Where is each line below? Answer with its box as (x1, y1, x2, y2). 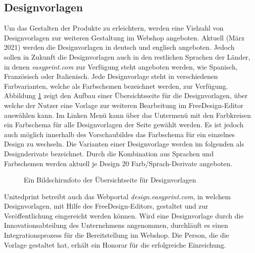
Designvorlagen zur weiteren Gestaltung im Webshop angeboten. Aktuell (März (4, 32, 245, 42)
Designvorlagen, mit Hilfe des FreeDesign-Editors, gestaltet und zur (4, 201, 209, 211)
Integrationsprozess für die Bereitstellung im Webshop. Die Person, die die (4, 230, 229, 240)
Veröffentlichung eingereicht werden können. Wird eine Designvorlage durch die (4, 210, 244, 220)
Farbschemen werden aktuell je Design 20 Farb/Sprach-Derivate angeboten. (4, 158, 232, 168)
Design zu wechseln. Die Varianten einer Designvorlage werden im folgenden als (4, 139, 244, 149)
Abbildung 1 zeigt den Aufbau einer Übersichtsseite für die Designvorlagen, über (4, 90, 248, 101)
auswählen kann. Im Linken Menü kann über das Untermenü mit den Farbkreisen (4, 109, 251, 120)
